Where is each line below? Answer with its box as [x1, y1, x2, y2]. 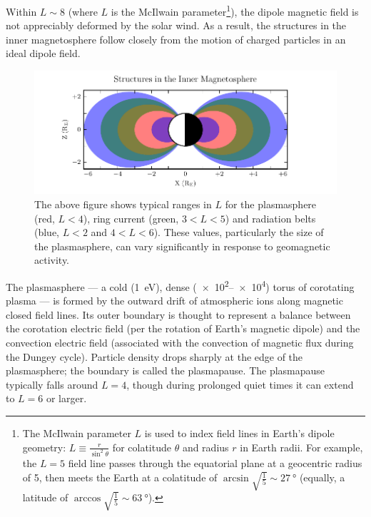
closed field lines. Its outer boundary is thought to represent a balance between [6, 307, 351, 322]
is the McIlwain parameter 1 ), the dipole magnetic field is [111, 2, 359, 19]
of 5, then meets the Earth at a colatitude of [22, 470, 218, 485]
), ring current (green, [83, 210, 179, 225]
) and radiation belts [225, 210, 316, 225]
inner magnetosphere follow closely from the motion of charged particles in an [6, 31, 346, 46]
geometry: [22, 439, 66, 454]
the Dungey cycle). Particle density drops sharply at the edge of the [6, 349, 303, 364]
